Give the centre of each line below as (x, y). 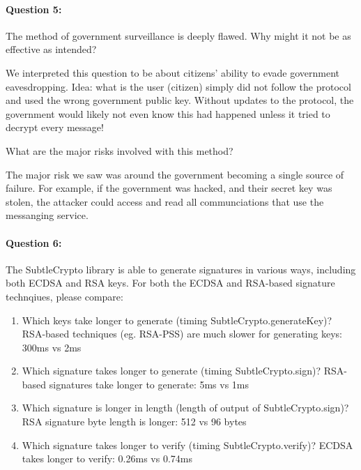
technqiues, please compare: (64, 296)
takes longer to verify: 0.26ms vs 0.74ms (107, 458)
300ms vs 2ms (52, 347)
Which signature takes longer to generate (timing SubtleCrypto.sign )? (171, 371)
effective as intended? (51, 49)
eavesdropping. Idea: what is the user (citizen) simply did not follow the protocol (178, 86)
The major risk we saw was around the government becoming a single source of (175, 174)
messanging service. (47, 215)
